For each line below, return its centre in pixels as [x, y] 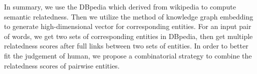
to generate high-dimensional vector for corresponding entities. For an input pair [128, 26]
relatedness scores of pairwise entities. [62, 65]
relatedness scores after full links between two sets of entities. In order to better [126, 46]
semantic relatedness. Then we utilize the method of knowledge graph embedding [129, 16]
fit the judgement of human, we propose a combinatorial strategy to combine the [128, 55]
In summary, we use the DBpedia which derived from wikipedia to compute [120, 6]
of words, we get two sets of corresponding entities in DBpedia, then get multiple [128, 36]
